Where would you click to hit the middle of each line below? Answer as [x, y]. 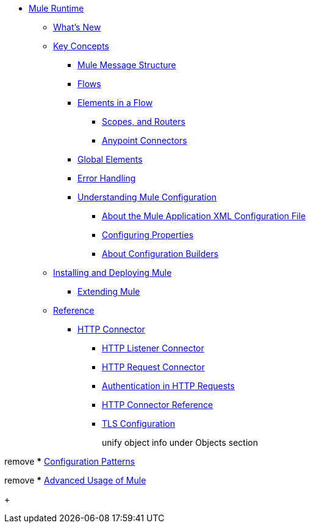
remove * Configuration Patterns [70, 461]
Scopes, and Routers [144, 121]
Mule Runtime [56, 8]
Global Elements [110, 159]
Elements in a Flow [115, 103]
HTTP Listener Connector [153, 348]
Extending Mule [109, 291]
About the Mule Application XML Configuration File [204, 216]
